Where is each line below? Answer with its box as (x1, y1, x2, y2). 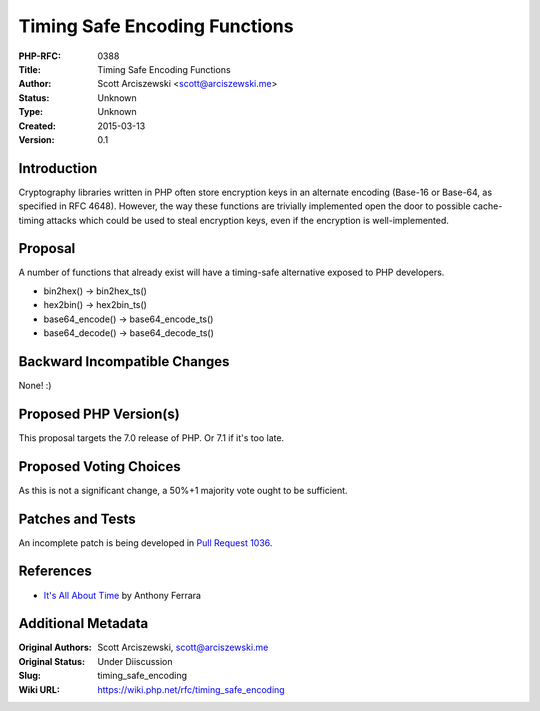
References (18, 563, 92, 580)
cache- (472, 200, 503, 212)
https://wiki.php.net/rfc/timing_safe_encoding (97, 683, 285, 695)
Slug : (18, 670, 42, 682)
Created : (18, 120, 57, 132)
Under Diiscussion (97, 655, 174, 667)
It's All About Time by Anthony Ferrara (43, 589, 202, 601)
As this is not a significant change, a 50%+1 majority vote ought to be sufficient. (18, 484, 349, 496)
